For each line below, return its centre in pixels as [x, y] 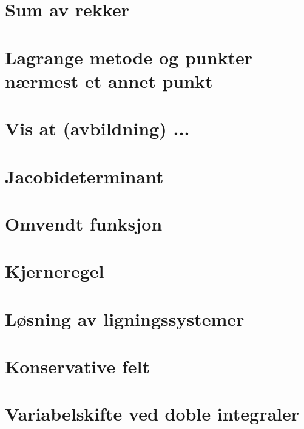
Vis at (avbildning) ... [97, 128]
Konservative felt [77, 366]
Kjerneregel [55, 271]
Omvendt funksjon [84, 223]
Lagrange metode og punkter [129, 57]
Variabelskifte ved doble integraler [152, 414]
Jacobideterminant [84, 176]
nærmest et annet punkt [109, 80]
